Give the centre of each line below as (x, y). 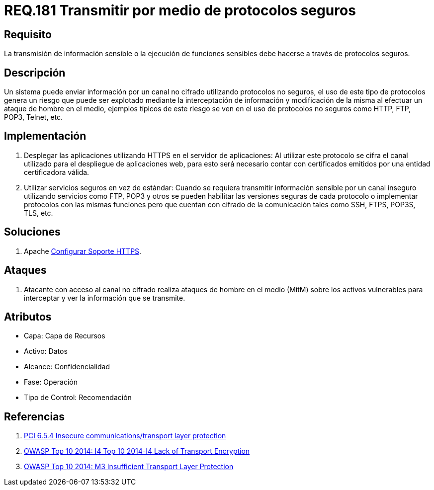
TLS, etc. (39, 213)
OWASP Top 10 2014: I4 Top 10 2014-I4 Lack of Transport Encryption (137, 451)
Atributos (28, 317)
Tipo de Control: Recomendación (78, 398)
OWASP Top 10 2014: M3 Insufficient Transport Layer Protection (129, 467)
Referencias (35, 416)
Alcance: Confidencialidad (67, 367)
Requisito (28, 34)
